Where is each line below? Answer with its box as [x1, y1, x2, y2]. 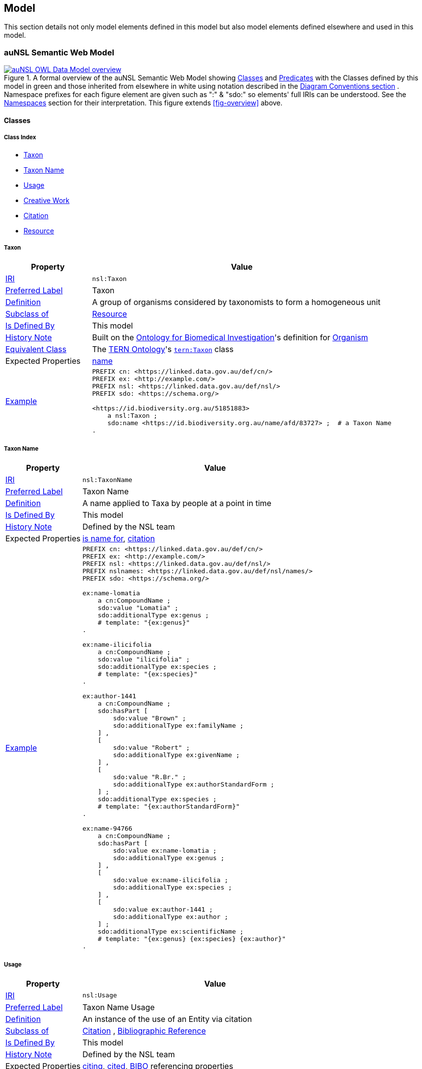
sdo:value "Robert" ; [113, 744, 190, 752]
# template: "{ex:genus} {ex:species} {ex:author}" [98, 935, 286, 943]
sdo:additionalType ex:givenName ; [113, 751, 240, 759]
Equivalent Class [5, 344, 67, 355]
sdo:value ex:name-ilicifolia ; [113, 876, 228, 884]
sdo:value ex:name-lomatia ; [113, 847, 217, 855]
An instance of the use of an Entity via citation [82, 1014, 252, 1024]
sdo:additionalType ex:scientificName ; [98, 928, 244, 936]
